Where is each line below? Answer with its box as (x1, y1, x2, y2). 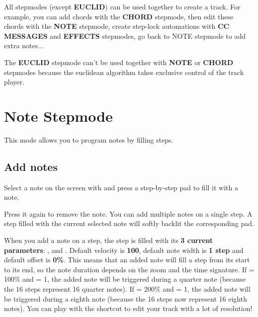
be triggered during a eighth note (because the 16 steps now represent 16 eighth (4, 293, 247, 304)
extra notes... (4, 40, 44, 51)
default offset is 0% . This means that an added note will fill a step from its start (4, 254, 250, 265)
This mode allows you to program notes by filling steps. (4, 134, 173, 145)
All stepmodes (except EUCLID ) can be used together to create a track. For (4, 1, 241, 11)
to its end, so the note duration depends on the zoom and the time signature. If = (4, 264, 255, 274)
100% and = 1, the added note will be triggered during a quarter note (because (4, 274, 246, 284)
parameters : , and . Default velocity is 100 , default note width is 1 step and (4, 244, 244, 255)
